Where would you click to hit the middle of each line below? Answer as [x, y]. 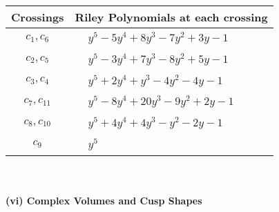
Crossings [38, 17]
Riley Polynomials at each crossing [171, 17]
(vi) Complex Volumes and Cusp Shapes [104, 201]
